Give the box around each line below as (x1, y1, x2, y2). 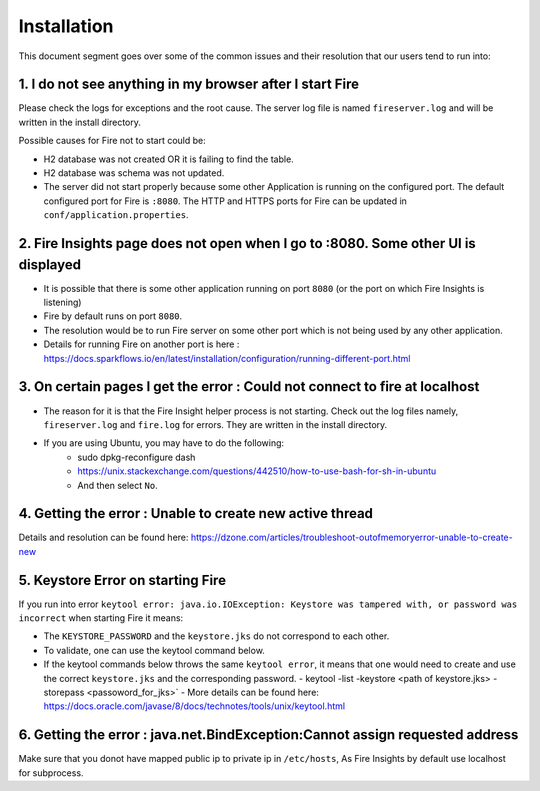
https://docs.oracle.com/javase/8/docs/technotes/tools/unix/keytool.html (43, 700, 345, 712)
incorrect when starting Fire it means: (18, 612, 184, 624)
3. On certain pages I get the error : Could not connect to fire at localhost (18, 378, 480, 395)
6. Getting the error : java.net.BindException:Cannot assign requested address (18, 726, 519, 744)
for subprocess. (18, 766, 84, 779)
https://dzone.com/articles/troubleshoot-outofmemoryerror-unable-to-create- (190, 531, 514, 544)
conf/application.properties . (43, 209, 189, 221)
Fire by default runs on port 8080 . (43, 310, 183, 322)
